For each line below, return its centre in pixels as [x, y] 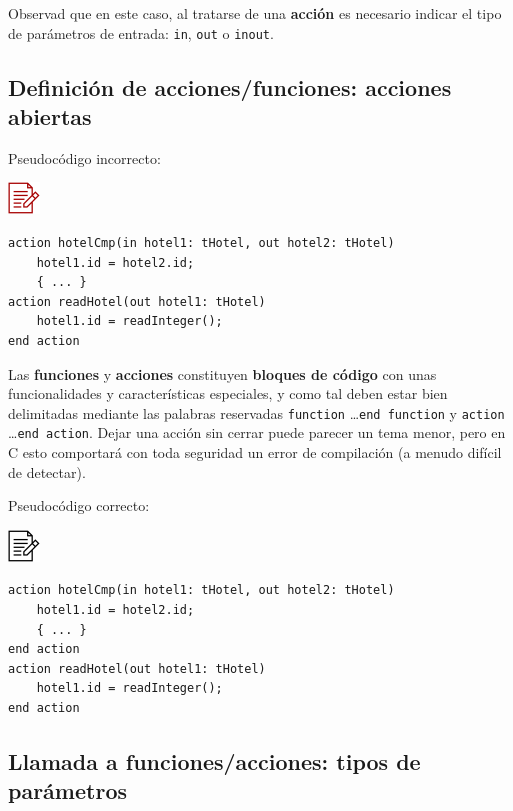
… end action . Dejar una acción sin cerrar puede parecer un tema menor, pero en [257, 432]
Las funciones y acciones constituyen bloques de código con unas [222, 373]
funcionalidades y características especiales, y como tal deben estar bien [228, 393]
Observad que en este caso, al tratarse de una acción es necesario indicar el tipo [255, 13]
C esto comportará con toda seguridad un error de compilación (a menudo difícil [255, 452]
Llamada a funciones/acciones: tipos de [214, 761]
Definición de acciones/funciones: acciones [230, 86]
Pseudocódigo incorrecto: [84, 157]
